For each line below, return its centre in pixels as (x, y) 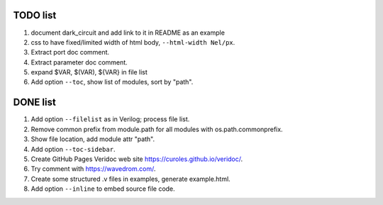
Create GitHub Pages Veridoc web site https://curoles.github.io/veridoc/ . (137, 159)
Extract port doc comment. (70, 52)
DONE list (34, 102)
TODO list (35, 15)
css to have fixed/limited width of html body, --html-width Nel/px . (133, 42)
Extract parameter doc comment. (79, 62)
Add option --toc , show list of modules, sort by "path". (112, 82)
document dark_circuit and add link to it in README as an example (128, 33)
